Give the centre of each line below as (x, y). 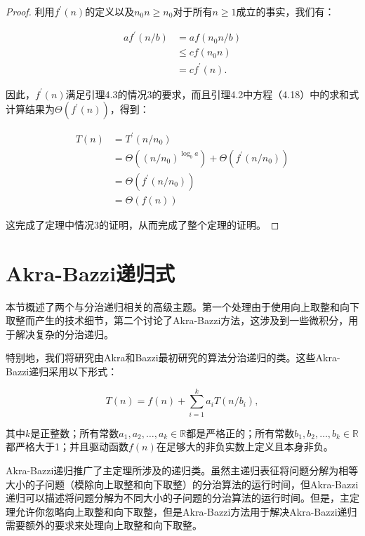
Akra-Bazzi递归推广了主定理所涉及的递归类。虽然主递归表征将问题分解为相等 (182, 470)
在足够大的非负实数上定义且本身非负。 (245, 447)
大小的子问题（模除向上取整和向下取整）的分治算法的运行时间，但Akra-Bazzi (182, 484)
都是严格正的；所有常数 (240, 433)
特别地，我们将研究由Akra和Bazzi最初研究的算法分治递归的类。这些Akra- (173, 357)
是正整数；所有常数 (75, 433)
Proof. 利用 (30, 11)
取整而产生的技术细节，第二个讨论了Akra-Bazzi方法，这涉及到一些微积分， (177, 320)
